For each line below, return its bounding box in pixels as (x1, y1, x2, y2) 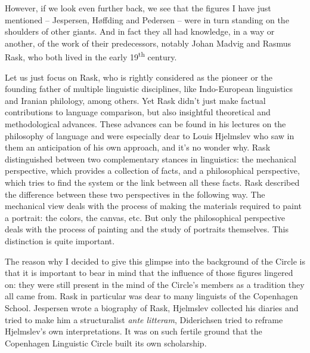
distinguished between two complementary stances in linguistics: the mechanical (5, 152, 296, 165)
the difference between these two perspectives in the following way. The (5, 188, 265, 200)
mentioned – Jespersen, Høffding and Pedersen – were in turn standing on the (5, 13, 289, 26)
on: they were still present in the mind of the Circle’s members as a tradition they (5, 278, 305, 290)
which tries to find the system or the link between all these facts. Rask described (5, 176, 300, 188)
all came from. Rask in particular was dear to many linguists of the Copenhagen (5, 290, 298, 302)
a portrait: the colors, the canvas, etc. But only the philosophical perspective (5, 211, 286, 223)
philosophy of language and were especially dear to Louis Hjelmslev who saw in (5, 129, 294, 142)
